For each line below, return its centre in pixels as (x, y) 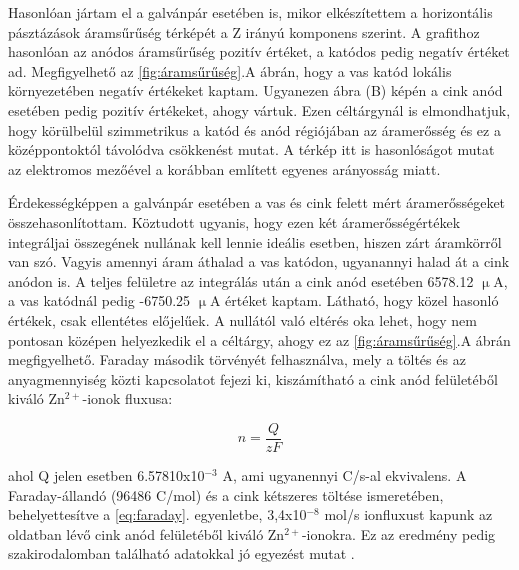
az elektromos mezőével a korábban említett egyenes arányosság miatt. (224, 168)
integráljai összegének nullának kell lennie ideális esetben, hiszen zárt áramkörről (255, 241)
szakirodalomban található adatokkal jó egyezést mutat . (181, 553)
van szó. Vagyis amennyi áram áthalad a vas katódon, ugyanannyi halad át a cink (259, 261)
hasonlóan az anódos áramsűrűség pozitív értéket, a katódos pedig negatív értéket (259, 51)
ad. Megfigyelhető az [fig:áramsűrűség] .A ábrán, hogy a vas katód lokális (230, 70)
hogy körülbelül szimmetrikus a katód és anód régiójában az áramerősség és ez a (254, 129)
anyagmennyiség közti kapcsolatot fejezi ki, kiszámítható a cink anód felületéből (253, 378)
